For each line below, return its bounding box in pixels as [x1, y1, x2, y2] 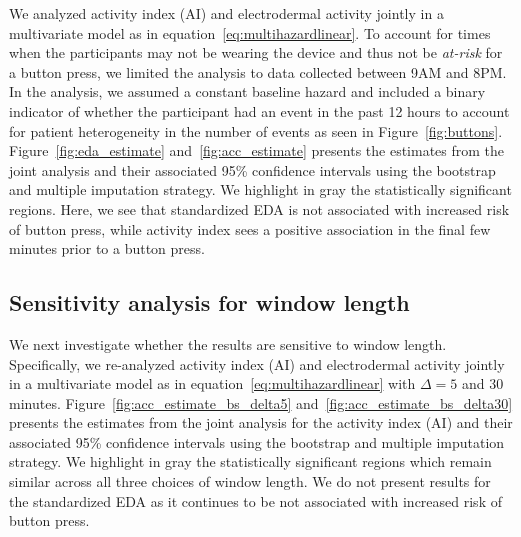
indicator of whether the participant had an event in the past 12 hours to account [9, 100, 510, 121]
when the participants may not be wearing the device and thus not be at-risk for [9, 42, 503, 63]
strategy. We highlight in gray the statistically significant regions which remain [9, 451, 492, 472]
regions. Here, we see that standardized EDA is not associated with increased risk [9, 198, 510, 219]
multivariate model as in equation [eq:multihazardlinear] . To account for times [9, 22, 491, 43]
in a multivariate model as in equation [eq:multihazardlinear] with [9, 373, 416, 394]
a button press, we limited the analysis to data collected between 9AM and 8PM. [9, 61, 507, 82]
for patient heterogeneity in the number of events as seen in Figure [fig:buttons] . [9, 120, 503, 141]
